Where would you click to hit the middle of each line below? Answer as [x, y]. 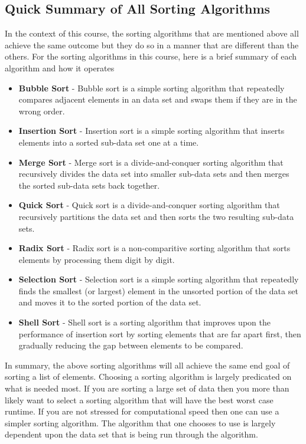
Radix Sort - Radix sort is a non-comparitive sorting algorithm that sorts [154, 248]
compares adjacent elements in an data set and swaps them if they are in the [158, 99]
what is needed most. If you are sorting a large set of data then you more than [147, 388]
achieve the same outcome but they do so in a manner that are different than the [152, 45]
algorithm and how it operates [60, 68]
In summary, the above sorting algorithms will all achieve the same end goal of [147, 365]
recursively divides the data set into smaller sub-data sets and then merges [154, 174]
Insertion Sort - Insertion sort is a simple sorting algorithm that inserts [152, 131]
